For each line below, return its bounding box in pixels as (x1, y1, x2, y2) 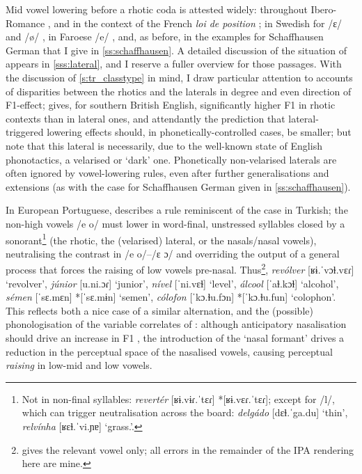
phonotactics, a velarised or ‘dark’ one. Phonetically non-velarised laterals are (6, 152, 337, 166)
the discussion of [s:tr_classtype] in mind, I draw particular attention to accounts (6, 70, 353, 84)
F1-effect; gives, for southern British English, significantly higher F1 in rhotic (6, 97, 336, 112)
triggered (6, 125, 44, 139)
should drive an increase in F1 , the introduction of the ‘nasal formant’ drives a (6, 330, 345, 345)
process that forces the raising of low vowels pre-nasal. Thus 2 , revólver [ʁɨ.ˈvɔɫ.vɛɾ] (6, 260, 354, 276)
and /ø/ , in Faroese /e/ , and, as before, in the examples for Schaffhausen (6, 29, 324, 44)
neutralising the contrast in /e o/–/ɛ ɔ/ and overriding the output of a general (6, 246, 340, 260)
